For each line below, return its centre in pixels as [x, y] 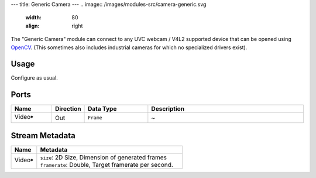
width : [34, 18]
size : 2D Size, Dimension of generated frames [103, 157]
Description [168, 109]
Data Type [102, 109]
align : [32, 26]
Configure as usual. [34, 78]
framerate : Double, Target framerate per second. [107, 165]
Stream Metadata [43, 136]
